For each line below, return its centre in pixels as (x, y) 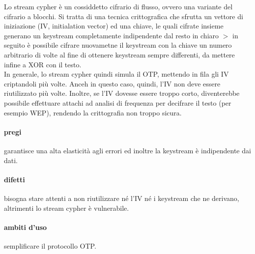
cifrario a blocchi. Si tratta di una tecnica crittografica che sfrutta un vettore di (124, 16)
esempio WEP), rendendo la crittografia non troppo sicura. (93, 112)
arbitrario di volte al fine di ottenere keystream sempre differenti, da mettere (119, 54)
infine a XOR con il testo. (43, 64)
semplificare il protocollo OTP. (50, 245)
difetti (14, 179)
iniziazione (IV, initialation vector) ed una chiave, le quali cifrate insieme (114, 26)
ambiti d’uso (26, 227)
